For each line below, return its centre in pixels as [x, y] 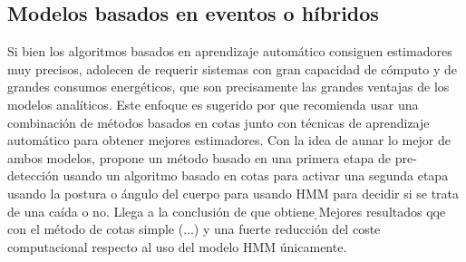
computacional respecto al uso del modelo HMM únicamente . [177, 246]
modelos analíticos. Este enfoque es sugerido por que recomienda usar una [213, 104]
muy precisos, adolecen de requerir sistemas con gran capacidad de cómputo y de [232, 68]
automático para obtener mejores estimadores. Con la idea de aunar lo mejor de [229, 140]
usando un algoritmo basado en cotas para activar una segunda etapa [256, 175]
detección [33, 175]
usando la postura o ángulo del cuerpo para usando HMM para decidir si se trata [233, 193]
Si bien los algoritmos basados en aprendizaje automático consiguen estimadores [230, 51]
